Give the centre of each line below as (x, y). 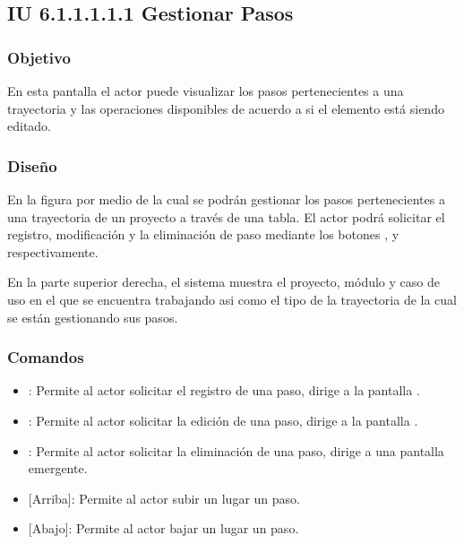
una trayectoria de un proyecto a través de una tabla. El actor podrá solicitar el (226, 216)
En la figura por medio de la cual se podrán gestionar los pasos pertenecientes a (226, 199)
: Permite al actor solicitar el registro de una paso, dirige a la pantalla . (224, 390)
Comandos (46, 357)
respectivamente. (53, 251)
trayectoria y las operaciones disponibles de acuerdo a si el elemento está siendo (226, 108)
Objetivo (39, 57)
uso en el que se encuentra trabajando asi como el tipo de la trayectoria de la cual (232, 299)
